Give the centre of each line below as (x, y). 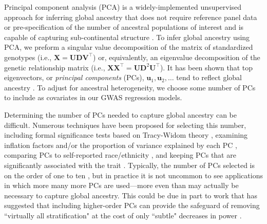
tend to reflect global (209, 77)
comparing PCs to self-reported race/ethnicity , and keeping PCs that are (120, 155)
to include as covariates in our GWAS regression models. (93, 97)
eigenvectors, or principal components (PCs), (74, 77)
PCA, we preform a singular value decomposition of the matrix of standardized (129, 47)
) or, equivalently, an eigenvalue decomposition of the (177, 57)
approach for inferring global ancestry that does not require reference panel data (131, 17)
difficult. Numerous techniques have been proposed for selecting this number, (125, 125)
